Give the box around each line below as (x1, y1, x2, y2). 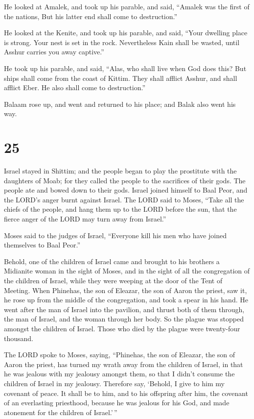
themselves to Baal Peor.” (4, 240, 81, 250)
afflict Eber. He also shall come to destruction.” (4, 82, 146, 93)
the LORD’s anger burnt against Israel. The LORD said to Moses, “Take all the (4, 194, 244, 204)
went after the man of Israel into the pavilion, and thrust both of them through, (4, 304, 245, 314)
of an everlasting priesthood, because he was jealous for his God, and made (4, 397, 230, 408)
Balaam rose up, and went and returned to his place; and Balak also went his (4, 99, 236, 109)
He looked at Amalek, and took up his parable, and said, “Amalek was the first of (4, 1, 250, 11)
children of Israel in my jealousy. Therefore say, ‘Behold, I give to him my (4, 378, 225, 388)
